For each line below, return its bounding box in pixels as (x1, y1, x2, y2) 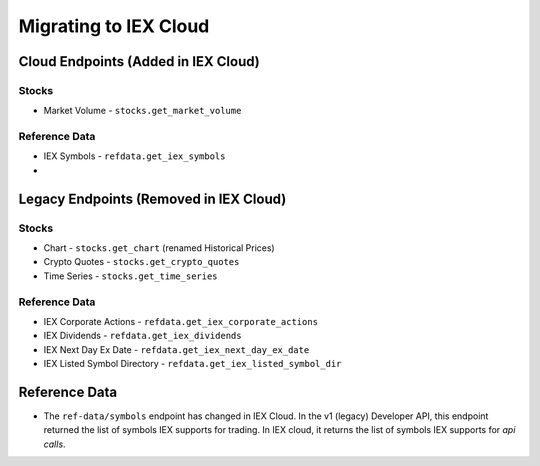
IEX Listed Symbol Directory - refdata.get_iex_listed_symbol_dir (43, 358, 342, 370)
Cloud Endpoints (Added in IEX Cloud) (18, 53, 260, 70)
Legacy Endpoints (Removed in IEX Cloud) (18, 190, 287, 207)
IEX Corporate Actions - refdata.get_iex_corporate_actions (43, 315, 319, 327)
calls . (43, 438, 66, 450)
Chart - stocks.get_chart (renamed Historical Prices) (43, 242, 275, 254)
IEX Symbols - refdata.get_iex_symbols (43, 150, 226, 162)
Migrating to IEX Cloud (18, 15, 210, 37)
